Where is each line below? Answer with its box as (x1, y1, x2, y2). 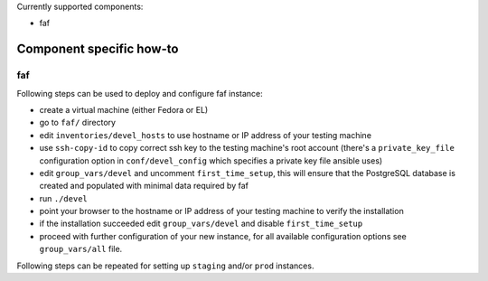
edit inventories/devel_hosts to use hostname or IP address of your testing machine (39, 129, 372, 140)
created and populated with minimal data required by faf (39, 181, 249, 192)
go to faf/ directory (39, 117, 117, 128)
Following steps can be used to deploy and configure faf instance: (16, 88, 264, 98)
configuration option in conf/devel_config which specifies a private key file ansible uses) (39, 155, 383, 166)
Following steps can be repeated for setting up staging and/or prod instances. (16, 260, 314, 271)
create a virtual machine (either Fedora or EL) (39, 104, 209, 115)
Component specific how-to (16, 42, 179, 57)
